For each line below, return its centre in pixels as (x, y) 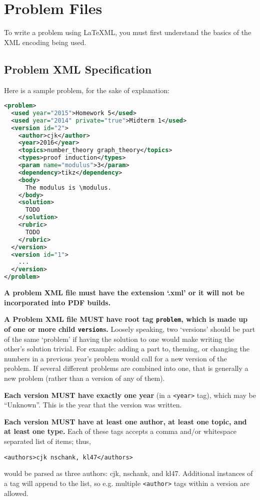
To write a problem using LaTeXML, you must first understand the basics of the (128, 32)
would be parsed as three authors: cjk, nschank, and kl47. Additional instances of (128, 473)
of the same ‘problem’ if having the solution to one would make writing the (119, 339)
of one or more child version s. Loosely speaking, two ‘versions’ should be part (130, 329)
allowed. (16, 493)
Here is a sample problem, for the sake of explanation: (87, 90)
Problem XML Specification (78, 69)
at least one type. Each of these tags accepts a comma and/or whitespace (120, 431)
